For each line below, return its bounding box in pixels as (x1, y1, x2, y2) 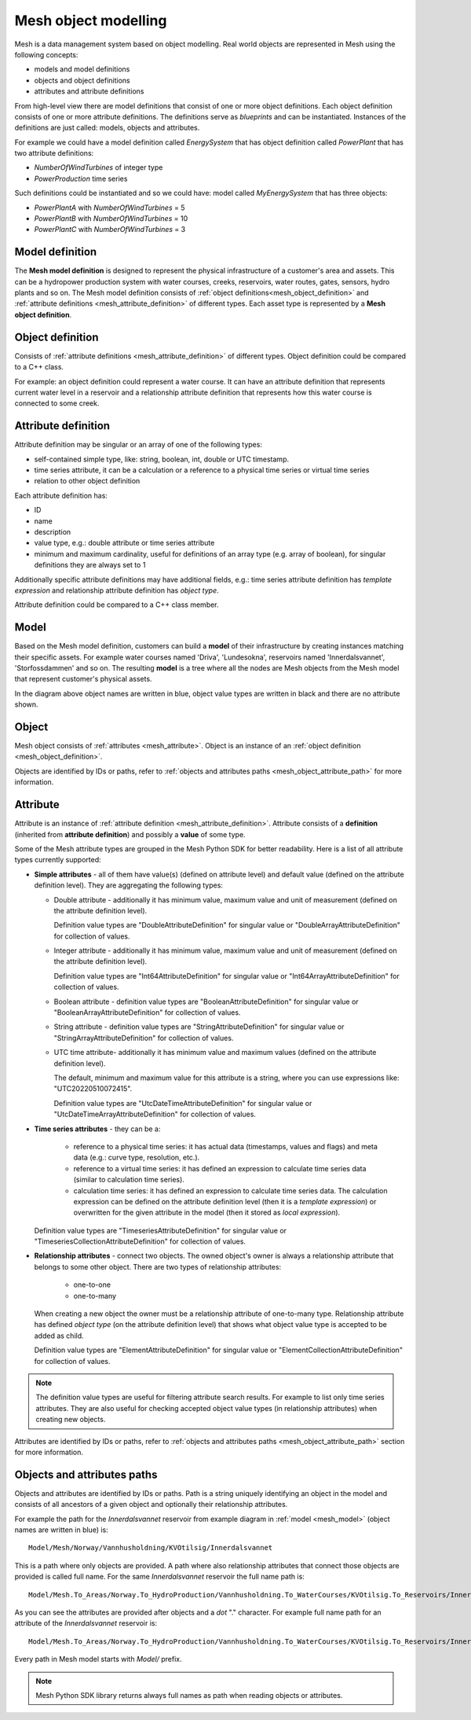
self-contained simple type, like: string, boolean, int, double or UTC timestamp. (34, 454, 290, 464)
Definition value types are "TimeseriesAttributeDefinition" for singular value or (34, 1226, 287, 1235)
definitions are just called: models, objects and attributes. (14, 123, 200, 133)
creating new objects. (35, 1415, 106, 1424)
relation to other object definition (34, 476, 141, 486)
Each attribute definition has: (14, 491, 108, 500)
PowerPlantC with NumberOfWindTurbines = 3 (34, 225, 186, 234)
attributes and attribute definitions (34, 86, 144, 96)
